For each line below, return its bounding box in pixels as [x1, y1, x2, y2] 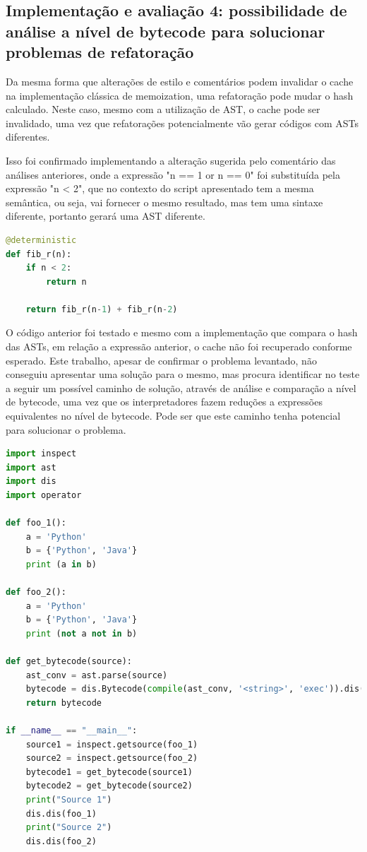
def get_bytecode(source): [6, 656, 132, 667]
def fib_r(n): [6, 249, 72, 259]
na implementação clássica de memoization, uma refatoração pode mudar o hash [6, 88, 354, 102]
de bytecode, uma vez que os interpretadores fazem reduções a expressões [6, 394, 323, 409]
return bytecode [25, 697, 102, 708]
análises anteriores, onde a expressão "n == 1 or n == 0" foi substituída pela [6, 167, 340, 182]
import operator [6, 490, 82, 501]
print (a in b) [25, 559, 97, 569]
